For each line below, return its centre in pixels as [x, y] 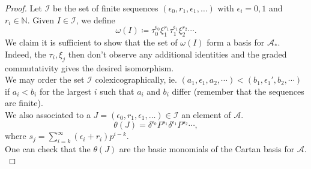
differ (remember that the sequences [238, 91]
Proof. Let [23, 8]
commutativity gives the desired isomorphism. [89, 67]
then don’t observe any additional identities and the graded [177, 54]
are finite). [24, 103]
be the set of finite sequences [105, 8]
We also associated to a [48, 114]
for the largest [65, 91]
